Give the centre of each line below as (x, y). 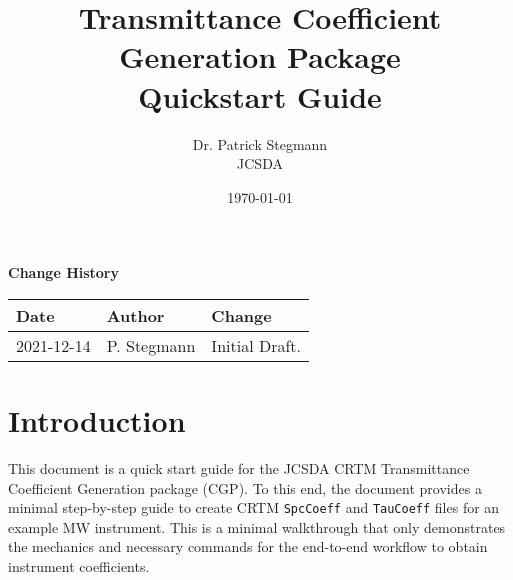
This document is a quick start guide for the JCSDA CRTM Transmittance (239, 468)
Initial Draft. (256, 345)
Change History (64, 272)
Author (135, 315)
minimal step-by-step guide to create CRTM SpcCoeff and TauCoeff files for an (254, 507)
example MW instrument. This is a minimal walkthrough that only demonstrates (257, 526)
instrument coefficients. (79, 566)
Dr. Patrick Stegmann (260, 143)
